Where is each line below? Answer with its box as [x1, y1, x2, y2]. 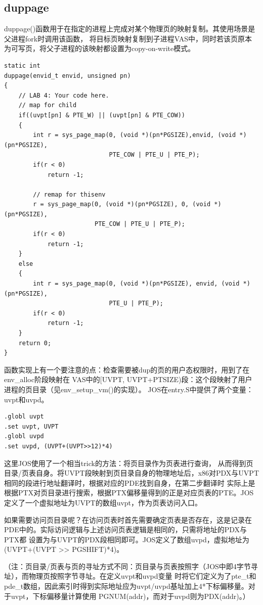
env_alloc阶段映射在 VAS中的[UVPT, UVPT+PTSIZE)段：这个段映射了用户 [4, 374, 252, 385]
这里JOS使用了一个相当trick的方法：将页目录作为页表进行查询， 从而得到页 [4, 457, 253, 468]
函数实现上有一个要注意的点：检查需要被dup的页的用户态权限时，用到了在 [4, 364, 250, 375]
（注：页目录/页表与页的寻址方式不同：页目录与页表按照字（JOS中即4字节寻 [4, 561, 258, 571]
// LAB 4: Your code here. [18, 91, 109, 99]
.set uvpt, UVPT [4, 423, 59, 430]
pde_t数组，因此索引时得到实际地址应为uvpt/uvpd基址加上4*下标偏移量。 [4, 581, 248, 591]
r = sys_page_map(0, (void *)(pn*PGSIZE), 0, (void [33, 201, 211, 208]
